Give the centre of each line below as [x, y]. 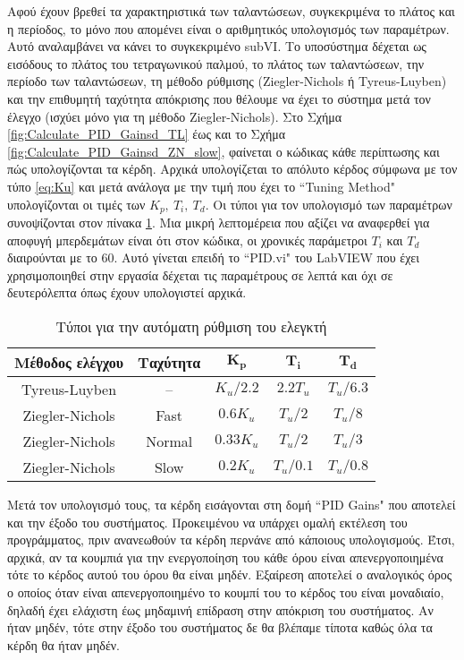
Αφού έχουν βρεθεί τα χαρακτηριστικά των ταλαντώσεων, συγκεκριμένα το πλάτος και [231, 11]
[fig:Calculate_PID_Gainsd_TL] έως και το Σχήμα [147, 134]
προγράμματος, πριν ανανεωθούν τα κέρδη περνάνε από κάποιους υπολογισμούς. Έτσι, [231, 540]
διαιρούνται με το [52, 257]
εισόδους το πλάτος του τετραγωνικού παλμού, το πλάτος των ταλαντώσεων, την [216, 63]
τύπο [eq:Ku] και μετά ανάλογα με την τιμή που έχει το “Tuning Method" [201, 186]
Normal [169, 441]
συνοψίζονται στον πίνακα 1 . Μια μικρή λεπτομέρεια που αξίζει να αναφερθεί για [219, 222]
